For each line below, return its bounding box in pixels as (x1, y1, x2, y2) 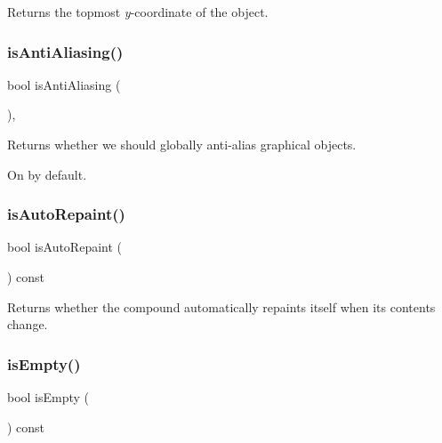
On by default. (7, 165, 87, 183)
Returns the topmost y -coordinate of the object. (7, 3, 269, 20)
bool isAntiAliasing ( (7, 75, 121, 93)
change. (7, 315, 48, 334)
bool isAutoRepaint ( (7, 238, 123, 256)
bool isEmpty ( (7, 388, 90, 406)
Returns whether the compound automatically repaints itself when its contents (7, 297, 436, 316)
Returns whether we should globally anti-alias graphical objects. (7, 135, 357, 153)
